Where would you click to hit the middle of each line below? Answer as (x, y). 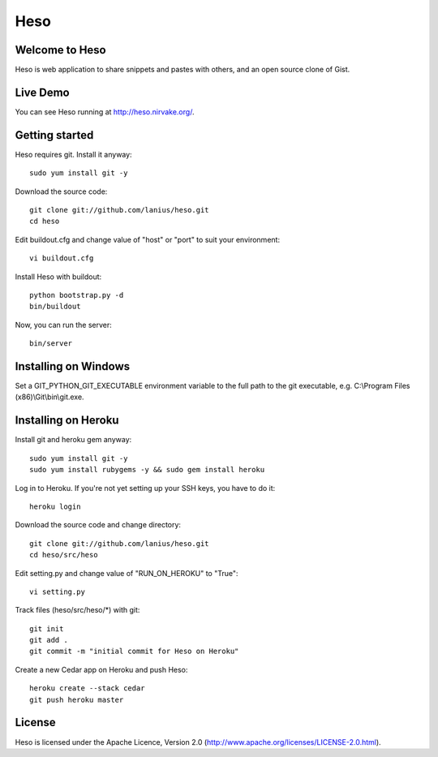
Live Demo (42, 92)
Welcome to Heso (61, 50)
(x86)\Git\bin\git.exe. (49, 397)
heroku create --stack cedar (87, 688)
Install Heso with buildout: (58, 277)
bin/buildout (55, 307)
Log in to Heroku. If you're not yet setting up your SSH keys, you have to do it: (145, 488)
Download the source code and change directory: (98, 525)
